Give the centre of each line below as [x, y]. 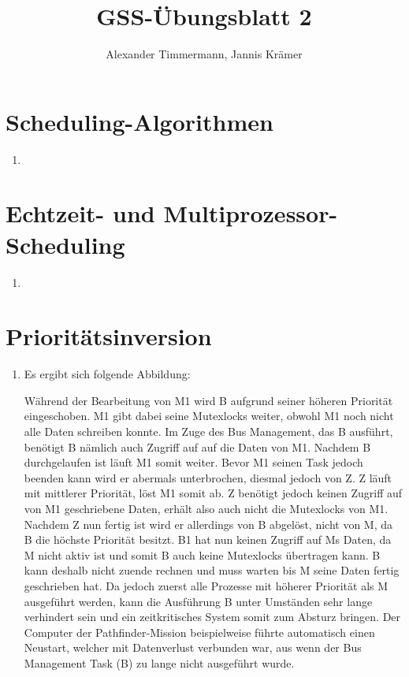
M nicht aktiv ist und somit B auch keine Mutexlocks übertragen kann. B [202, 554]
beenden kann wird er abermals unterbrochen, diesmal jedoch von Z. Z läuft [208, 477]
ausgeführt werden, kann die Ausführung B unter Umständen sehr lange [198, 601]
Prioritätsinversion [109, 336]
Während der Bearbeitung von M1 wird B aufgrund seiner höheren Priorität [208, 400]
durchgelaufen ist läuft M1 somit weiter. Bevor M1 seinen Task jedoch [193, 462]
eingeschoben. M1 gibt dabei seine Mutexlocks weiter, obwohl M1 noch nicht [209, 416]
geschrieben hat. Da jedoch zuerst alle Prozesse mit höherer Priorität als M [206, 586]
